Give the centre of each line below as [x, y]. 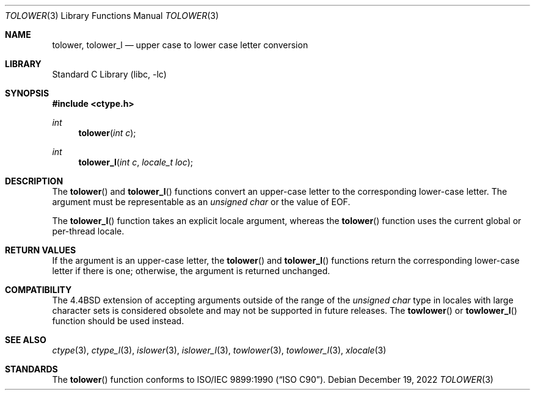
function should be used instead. [118, 321]
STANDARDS [31, 369]
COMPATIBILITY [38, 290]
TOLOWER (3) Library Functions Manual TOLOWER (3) [112, 16]
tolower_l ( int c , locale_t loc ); [136, 162]
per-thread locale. [88, 231]
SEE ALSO [26, 340]
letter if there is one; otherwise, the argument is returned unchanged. [191, 271]
